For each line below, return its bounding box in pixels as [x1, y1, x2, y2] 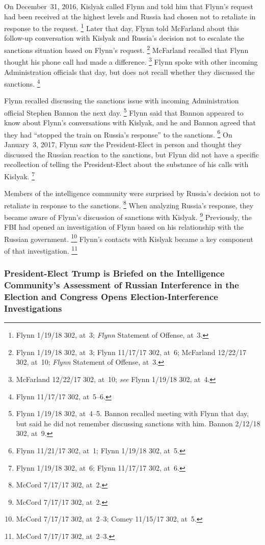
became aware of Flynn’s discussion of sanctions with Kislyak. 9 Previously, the [4, 210, 252, 222]
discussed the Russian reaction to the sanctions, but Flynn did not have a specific [4, 149, 259, 159]
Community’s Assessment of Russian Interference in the [4, 279, 239, 291]
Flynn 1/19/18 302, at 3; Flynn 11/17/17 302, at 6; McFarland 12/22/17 [16, 346, 247, 357]
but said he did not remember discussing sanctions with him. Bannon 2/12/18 [16, 418, 260, 428]
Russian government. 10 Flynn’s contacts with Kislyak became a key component [4, 232, 253, 244]
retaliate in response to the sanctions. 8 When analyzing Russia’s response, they [4, 198, 254, 210]
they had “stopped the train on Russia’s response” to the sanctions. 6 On [4, 127, 232, 140]
